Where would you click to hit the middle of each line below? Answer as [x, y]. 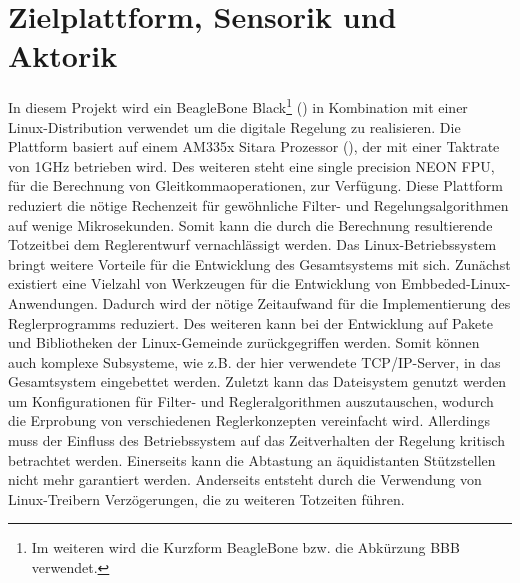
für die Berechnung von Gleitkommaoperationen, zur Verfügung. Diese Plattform [255, 185]
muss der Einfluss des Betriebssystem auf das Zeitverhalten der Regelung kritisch [256, 440]
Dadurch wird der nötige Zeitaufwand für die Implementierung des [306, 302]
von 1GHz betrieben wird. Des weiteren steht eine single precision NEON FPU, [251, 165]
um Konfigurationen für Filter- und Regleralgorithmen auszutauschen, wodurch [251, 400]
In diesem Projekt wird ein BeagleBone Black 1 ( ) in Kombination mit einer [238, 105]
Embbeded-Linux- [456, 283]
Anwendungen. [53, 302]
